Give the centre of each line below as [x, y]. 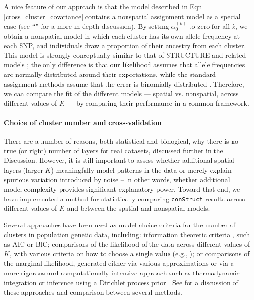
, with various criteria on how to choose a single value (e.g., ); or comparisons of [129, 253]
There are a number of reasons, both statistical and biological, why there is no [121, 141]
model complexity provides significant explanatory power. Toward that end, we [122, 189]
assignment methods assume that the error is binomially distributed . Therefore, [124, 84]
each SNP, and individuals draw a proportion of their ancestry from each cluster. [125, 45]
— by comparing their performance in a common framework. [158, 103]
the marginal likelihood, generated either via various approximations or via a [119, 263]
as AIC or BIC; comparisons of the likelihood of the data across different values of [127, 244]
